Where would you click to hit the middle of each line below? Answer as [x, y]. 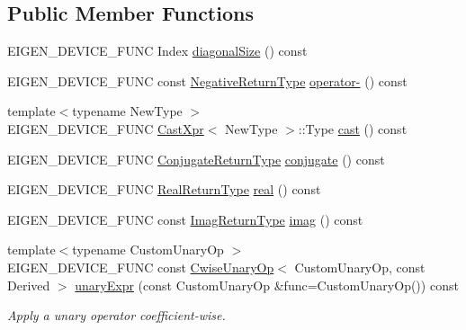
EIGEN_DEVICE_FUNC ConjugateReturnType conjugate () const [196, 159]
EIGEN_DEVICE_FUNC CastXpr [106, 128]
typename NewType [127, 111]
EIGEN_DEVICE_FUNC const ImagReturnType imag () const [185, 219]
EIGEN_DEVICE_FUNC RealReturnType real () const [164, 189]
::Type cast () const [353, 128]
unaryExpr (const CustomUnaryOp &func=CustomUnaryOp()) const [267, 285]
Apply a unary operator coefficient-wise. [116, 315]
